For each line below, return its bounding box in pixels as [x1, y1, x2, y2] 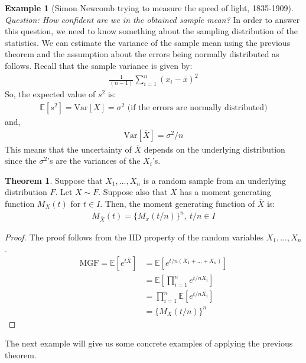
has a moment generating [180, 186, 271, 198]
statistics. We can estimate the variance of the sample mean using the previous [5, 36, 291, 48]
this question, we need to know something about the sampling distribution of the [5, 25, 298, 37]
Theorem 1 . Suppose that [5, 174, 103, 186]
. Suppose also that [98, 186, 168, 198]
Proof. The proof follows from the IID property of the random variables [5, 230, 264, 243]
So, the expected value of [5, 88, 96, 100]
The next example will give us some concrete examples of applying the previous [5, 337, 293, 349]
